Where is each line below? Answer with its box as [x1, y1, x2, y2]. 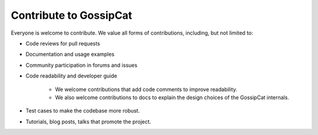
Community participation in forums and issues [25, 62, 138, 69]
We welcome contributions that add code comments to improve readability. [55, 86, 238, 93]
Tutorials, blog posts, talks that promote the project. [25, 118, 151, 125]
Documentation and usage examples [25, 50, 115, 58]
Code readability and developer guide [25, 72, 117, 79]
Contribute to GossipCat [11, 9, 132, 22]
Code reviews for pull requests [25, 40, 100, 47]
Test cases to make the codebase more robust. [25, 107, 140, 114]
